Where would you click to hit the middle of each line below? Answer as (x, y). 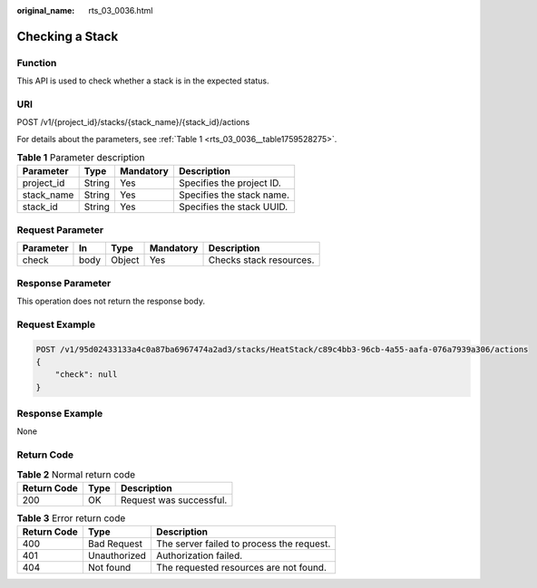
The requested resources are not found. (241, 568)
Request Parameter (60, 229)
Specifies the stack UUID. (233, 207)
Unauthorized (117, 555)
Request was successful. (174, 500)
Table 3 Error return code (71, 518)
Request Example (56, 324)
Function (37, 63)
